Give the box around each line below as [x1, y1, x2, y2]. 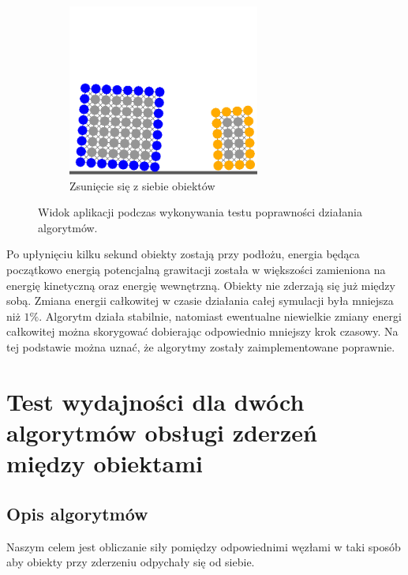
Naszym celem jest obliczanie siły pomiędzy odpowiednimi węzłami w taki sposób [6, 538, 401, 554]
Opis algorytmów [6, 501, 148, 525]
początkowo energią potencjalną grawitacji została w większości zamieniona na [6, 261, 386, 278]
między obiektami [6, 447, 204, 479]
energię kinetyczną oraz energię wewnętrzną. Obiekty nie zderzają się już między [6, 276, 395, 293]
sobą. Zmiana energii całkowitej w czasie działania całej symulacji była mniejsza [6, 292, 394, 309]
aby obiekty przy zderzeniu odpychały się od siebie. [6, 554, 255, 570]
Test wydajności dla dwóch [6, 385, 305, 417]
